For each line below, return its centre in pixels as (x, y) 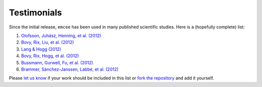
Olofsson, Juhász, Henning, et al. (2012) (61, 36)
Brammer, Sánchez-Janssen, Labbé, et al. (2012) (70, 69)
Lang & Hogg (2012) (41, 49)
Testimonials (35, 12)
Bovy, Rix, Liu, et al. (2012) (48, 42)
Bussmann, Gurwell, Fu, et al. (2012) (57, 62)
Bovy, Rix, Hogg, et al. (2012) (50, 56)
